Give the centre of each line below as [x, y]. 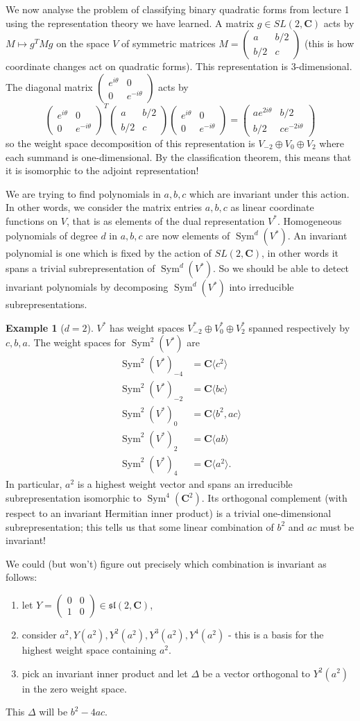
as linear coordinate [272, 207]
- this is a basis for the [276, 634]
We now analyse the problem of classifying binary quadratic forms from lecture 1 [178, 9]
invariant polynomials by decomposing [87, 287]
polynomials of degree [52, 236]
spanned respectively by [299, 327]
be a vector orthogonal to [256, 673]
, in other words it [300, 253]
